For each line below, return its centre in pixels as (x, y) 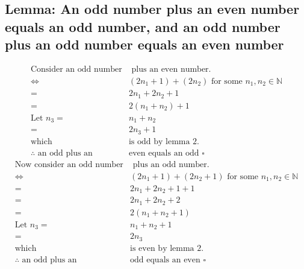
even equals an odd (164, 153)
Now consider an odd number (69, 164)
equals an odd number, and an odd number (143, 26)
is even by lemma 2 (166, 248)
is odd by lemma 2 (163, 141)
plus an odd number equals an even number (144, 44)
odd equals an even (165, 260)
